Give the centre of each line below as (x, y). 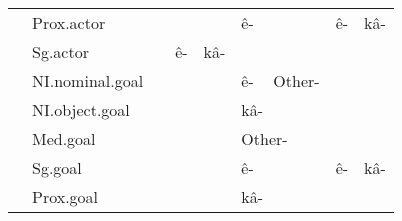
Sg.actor (60, 51)
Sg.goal (57, 167)
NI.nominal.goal (88, 80)
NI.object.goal (81, 109)
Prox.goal (65, 196)
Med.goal (64, 138)
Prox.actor (69, 22)
